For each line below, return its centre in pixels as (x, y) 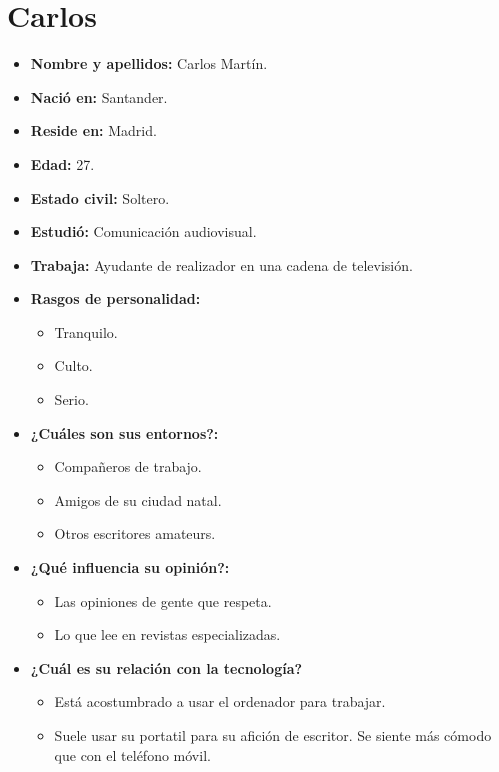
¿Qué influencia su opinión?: (130, 567)
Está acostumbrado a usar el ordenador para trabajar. (220, 701)
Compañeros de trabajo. (128, 466)
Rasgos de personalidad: (115, 298)
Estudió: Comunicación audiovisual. (143, 231)
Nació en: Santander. (99, 96)
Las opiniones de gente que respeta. (163, 600)
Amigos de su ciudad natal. (138, 499)
